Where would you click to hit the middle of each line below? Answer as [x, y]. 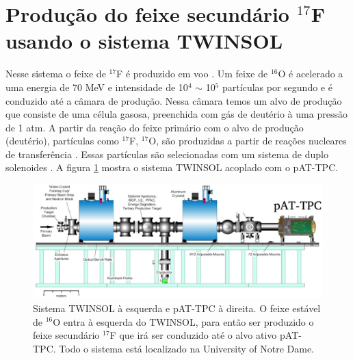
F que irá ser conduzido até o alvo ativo [193, 335]
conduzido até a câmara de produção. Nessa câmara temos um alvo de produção [174, 100]
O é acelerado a [311, 74]
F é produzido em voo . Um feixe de [192, 74]
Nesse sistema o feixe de [56, 74]
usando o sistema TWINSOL [144, 41]
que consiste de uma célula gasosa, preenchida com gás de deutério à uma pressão [176, 114]
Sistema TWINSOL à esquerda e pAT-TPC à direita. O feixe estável [177, 308]
